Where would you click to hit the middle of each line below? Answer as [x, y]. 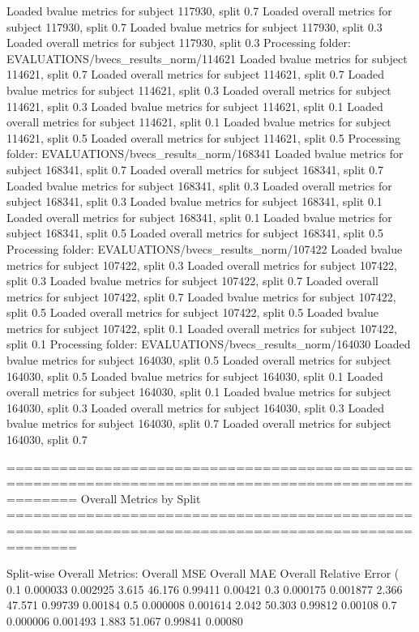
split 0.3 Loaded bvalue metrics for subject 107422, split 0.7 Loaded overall [192, 281]
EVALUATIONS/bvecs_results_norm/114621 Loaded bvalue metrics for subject [207, 58]
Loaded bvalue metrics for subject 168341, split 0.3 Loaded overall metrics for [199, 185]
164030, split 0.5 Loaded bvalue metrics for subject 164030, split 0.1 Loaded [195, 376]
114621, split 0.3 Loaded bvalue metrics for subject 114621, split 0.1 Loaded [195, 106]
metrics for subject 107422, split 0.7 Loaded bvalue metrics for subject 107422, [201, 296]
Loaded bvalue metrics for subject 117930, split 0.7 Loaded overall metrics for [199, 11]
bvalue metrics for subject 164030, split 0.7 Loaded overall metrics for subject [199, 423]
